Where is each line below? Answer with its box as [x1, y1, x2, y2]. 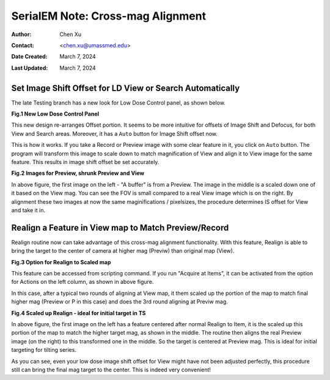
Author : [11, 31, 32, 38]
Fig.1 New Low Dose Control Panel [11, 110, 100, 117]
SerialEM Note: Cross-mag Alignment [11, 9, 207, 23]
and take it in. [11, 206, 46, 214]
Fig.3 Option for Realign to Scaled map [11, 258, 111, 266]
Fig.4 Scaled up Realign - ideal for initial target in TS [11, 309, 146, 316]
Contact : [11, 42, 35, 49]
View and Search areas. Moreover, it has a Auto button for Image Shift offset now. [11, 130, 218, 137]
